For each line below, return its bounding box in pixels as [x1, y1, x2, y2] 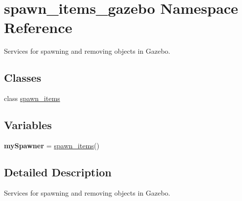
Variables [4, 117, 52, 133]
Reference [4, 17, 72, 37]
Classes [4, 70, 41, 85]
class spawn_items [4, 93, 60, 103]
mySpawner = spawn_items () [4, 140, 100, 150]
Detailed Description [4, 164, 112, 179]
